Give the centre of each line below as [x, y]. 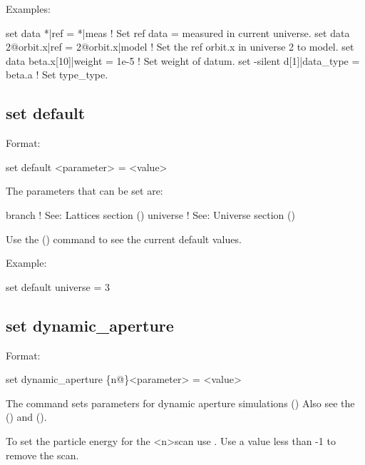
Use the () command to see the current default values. [124, 239]
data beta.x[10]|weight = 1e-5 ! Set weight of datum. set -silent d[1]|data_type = [183, 60]
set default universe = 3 [58, 286]
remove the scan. [42, 455]
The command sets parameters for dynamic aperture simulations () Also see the [180, 403]
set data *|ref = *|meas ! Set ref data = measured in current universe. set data [178, 32]
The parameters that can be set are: [84, 191]
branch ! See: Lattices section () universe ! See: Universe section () [150, 214]
